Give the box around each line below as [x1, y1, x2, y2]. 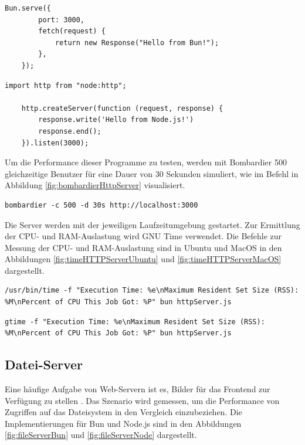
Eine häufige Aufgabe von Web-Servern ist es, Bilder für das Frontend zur [5, 383, 270, 395]
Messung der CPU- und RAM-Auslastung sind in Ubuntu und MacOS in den [5, 241, 282, 253]
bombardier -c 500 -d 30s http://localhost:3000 [5, 201, 198, 209]
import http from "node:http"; [5, 81, 127, 90]
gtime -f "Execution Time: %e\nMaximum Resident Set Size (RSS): [5, 317, 265, 326]
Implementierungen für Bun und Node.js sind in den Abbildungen [5, 417, 242, 429]
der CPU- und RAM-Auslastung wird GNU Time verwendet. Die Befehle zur [5, 230, 282, 242]
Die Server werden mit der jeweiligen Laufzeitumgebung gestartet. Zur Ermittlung [5, 218, 300, 230]
